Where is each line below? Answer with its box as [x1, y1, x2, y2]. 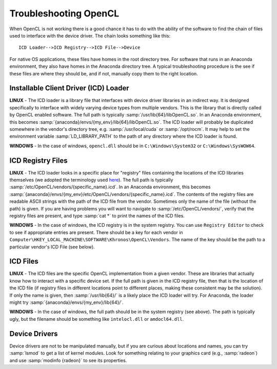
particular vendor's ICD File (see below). [9, 244, 95, 250]
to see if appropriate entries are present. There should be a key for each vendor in [9, 229, 183, 236]
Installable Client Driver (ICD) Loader [9, 84, 129, 92]
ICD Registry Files [9, 156, 68, 165]
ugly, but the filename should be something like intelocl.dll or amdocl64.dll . [9, 316, 184, 322]
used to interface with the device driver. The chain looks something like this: [9, 32, 171, 38]
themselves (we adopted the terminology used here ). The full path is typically [9, 177, 173, 183]
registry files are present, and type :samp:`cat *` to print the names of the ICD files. [9, 213, 185, 219]
